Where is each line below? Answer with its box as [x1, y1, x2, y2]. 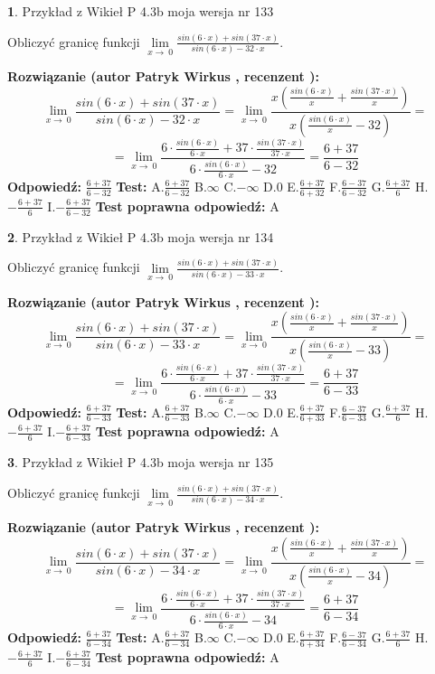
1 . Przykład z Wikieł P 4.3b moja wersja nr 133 [7, 2, 274, 20]
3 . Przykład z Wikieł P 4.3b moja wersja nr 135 [7, 453, 274, 472]
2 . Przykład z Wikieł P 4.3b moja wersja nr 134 [7, 227, 274, 246]
